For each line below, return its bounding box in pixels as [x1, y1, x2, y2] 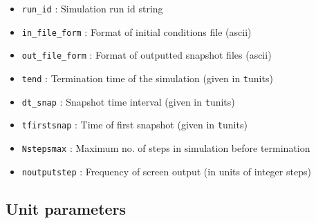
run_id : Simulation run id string [21, 1, 163, 15]
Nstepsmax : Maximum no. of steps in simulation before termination [21, 140, 310, 155]
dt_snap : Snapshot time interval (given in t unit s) [21, 94, 235, 108]
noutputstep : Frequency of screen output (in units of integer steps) [21, 164, 311, 178]
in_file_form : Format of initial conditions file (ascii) [21, 24, 252, 39]
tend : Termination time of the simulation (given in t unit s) [21, 70, 273, 85]
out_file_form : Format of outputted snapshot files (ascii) [21, 48, 272, 62]
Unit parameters [6, 197, 127, 219]
